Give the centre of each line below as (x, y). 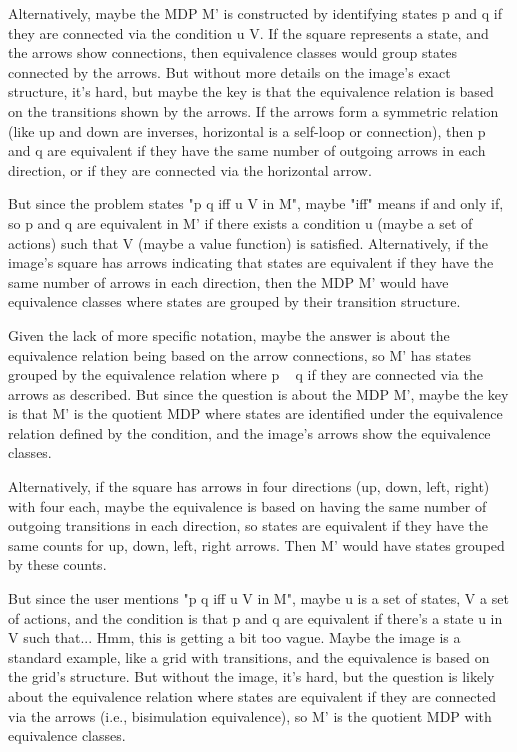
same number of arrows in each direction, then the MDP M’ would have (228, 281)
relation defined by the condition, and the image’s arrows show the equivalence (249, 432)
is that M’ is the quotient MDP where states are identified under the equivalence (255, 413)
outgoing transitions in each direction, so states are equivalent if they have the (248, 525)
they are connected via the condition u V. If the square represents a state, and (248, 32)
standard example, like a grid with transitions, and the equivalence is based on (249, 656)
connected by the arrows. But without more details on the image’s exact (229, 71)
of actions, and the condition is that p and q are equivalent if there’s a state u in (255, 617)
